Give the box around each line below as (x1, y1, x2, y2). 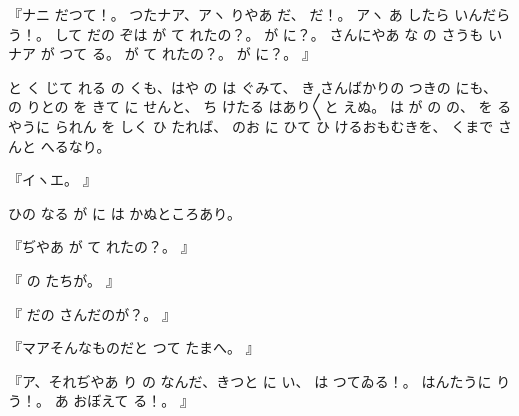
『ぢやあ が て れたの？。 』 (8, 236, 195, 257)
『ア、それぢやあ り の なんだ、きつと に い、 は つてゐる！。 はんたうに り (8, 370, 511, 391)
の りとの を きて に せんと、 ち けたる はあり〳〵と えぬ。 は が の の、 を (8, 96, 493, 117)
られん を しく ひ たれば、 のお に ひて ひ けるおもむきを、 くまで (54, 115, 494, 136)
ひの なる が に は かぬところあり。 (8, 202, 242, 223)
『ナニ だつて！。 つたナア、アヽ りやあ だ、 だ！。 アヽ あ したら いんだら (8, 4, 511, 24)
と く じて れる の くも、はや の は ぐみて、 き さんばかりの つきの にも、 (8, 76, 498, 97)
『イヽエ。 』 (8, 169, 97, 190)
